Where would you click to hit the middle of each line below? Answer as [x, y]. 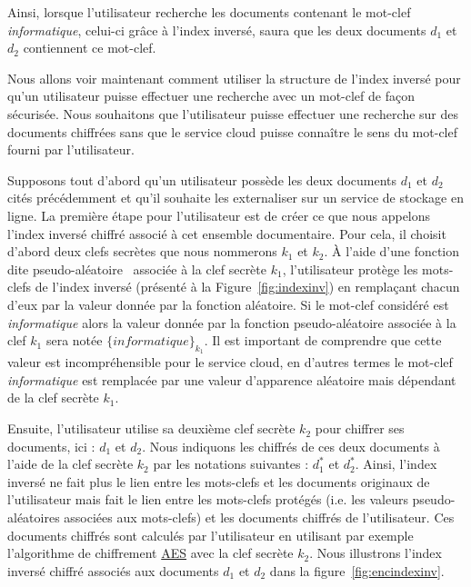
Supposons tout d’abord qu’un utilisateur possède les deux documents [202, 179]
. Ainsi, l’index [396, 464]
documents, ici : [51, 446]
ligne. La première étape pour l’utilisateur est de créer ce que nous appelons [219, 215]
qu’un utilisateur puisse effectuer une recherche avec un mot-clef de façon [211, 96]
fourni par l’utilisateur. [71, 149]
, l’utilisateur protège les [350, 269]
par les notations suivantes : [231, 464]
